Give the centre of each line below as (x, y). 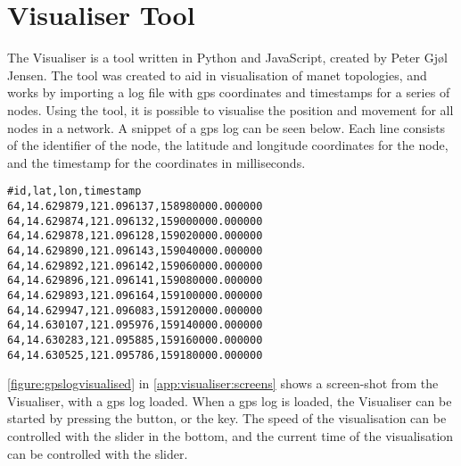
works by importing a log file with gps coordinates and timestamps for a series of (229, 92)
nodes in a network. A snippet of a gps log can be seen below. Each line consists (226, 127)
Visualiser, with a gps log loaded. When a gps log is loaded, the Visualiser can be (230, 400)
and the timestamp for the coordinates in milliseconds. (156, 162)
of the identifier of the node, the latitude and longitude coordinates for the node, (228, 145)
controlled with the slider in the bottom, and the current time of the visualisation (230, 435)
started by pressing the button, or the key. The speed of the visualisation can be (227, 418)
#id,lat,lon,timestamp (74, 191)
